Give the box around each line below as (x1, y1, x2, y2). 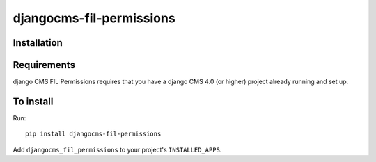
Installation (13, 37, 63, 49)
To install (13, 95, 54, 107)
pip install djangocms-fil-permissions (25, 130, 162, 138)
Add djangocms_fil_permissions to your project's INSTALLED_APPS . (13, 145, 222, 154)
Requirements (13, 59, 76, 71)
